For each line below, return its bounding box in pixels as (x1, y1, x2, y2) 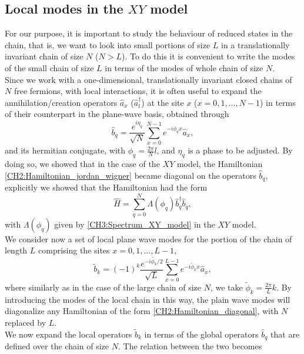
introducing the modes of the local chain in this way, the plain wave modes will (5, 293, 290, 305)
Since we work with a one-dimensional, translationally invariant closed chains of (5, 73, 292, 85)
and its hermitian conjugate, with (5, 144, 126, 156)
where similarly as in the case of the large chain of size (5, 280, 202, 293)
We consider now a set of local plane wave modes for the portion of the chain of (5, 232, 292, 245)
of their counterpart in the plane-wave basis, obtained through (5, 108, 229, 120)
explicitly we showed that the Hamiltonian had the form (5, 181, 208, 193)
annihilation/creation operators (5, 96, 118, 108)
